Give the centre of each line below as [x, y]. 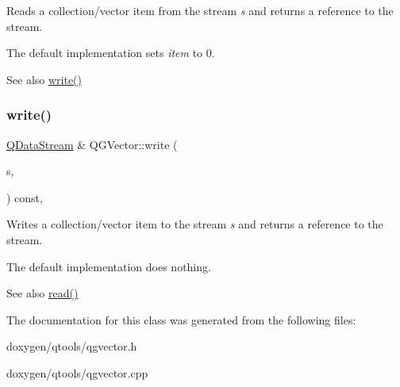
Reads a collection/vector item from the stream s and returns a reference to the [200, 10]
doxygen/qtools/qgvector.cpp [77, 372]
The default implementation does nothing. [109, 266]
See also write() [44, 79]
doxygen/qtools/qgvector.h [72, 346]
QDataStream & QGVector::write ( [92, 144]
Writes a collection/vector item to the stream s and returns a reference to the [195, 224]
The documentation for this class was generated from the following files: [181, 319]
